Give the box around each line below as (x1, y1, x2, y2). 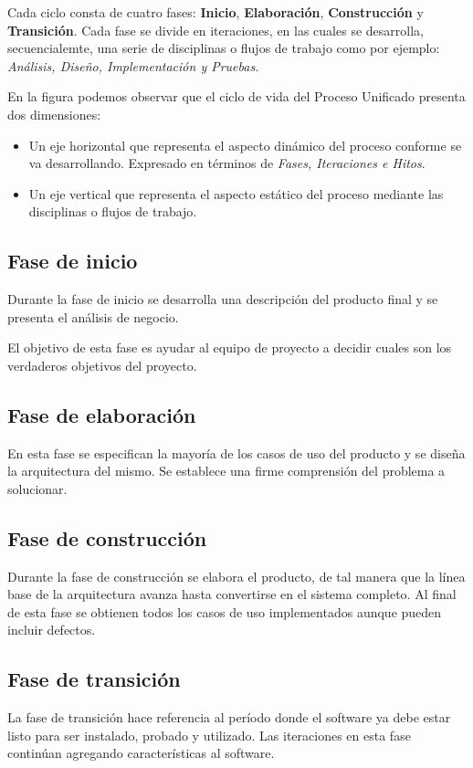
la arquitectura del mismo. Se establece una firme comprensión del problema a (7, 461, 446, 480)
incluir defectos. (7, 620, 96, 639)
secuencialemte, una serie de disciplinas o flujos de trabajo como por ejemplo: (7, 38, 440, 58)
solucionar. (7, 479, 68, 498)
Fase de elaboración (7, 400, 196, 428)
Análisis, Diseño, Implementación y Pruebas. (7, 56, 259, 75)
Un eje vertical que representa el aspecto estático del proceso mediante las (28, 184, 444, 203)
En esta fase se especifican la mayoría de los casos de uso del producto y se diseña (7, 443, 466, 462)
